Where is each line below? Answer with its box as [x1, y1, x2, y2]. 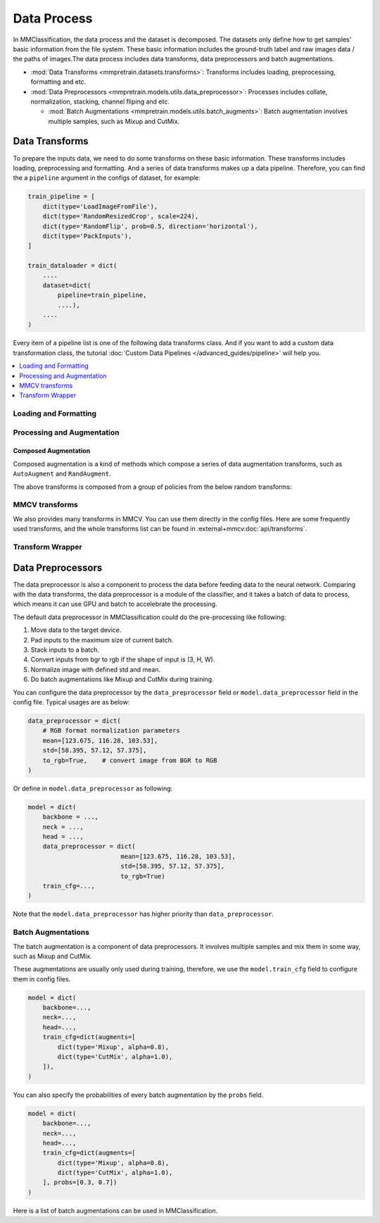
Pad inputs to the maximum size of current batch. [30, 635, 174, 644]
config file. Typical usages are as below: [13, 697, 130, 706]
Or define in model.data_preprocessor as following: [13, 784, 173, 793]
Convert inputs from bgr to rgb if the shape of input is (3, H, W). [30, 655, 215, 664]
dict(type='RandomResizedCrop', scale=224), [42, 212, 199, 221]
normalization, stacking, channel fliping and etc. [30, 97, 170, 106]
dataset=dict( [42, 281, 91, 289]
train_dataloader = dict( [27, 261, 118, 270]
